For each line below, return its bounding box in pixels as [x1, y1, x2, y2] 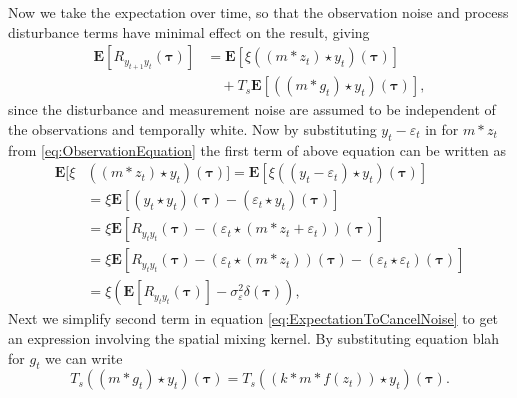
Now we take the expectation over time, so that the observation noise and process [8, 2, 509, 22]
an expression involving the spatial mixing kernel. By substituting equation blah [8, 327, 500, 348]
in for [425, 118, 459, 139]
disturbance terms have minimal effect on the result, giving [8, 21, 370, 42]
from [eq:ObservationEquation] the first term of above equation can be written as [8, 139, 507, 160]
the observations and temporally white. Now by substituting [8, 118, 377, 139]
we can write [45, 347, 123, 368]
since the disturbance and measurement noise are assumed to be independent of [8, 99, 496, 120]
